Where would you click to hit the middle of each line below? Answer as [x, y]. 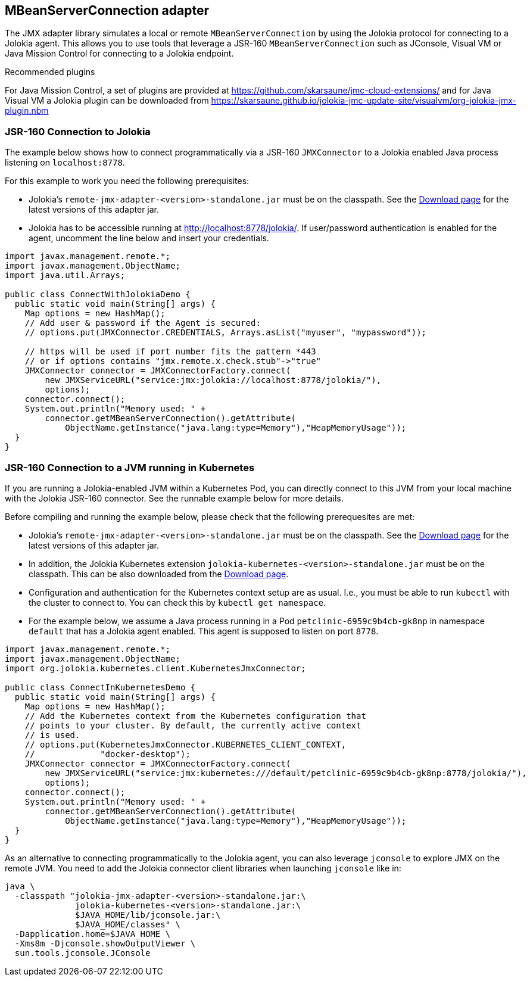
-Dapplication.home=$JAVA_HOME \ [93, 934]
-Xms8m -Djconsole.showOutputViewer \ [105, 943]
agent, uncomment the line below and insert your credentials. [149, 238]
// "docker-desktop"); [107, 754]
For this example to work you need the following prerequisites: [127, 181]
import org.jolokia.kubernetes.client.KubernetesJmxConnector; [155, 668]
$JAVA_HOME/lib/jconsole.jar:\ [148, 915]
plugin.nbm [27, 111]
